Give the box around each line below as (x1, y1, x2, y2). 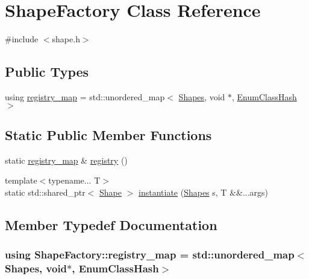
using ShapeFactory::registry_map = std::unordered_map (5, 247, 295, 262)
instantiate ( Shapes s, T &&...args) (139, 185, 269, 198)
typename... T (48, 174, 101, 187)
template (5, 174, 37, 187)
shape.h (52, 33, 80, 45)
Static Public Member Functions (5, 125, 212, 144)
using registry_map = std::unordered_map (5, 90, 165, 103)
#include (5, 33, 39, 45)
